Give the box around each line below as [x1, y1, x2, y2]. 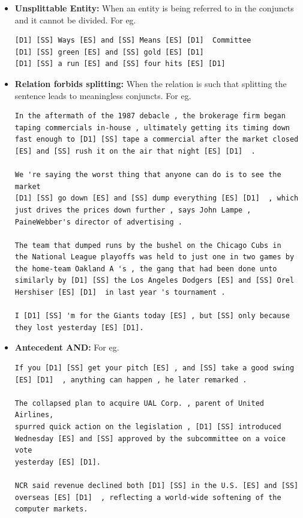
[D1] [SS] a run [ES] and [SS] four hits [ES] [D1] [14, 59, 226, 68]
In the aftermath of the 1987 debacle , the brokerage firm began [14, 112, 286, 121]
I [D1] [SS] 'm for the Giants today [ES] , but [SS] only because [14, 312, 290, 321]
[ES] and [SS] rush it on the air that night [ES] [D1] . [14, 146, 256, 155]
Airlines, [14, 411, 54, 420]
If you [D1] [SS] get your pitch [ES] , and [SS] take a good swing [14, 364, 295, 373]
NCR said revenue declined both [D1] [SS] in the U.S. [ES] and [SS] [14, 481, 299, 490]
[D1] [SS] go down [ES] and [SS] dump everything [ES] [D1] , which [14, 194, 299, 203]
